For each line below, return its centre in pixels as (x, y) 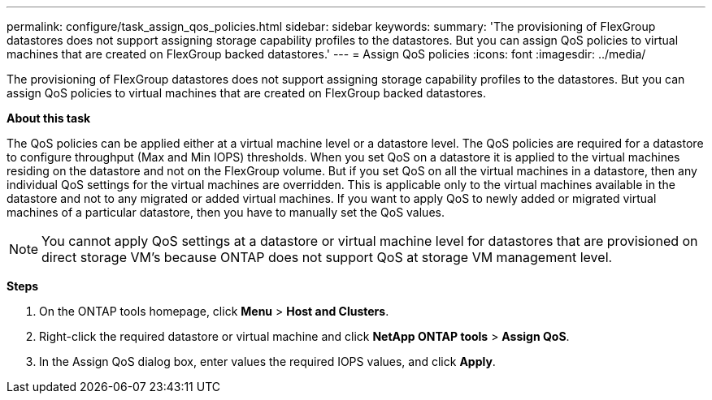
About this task (49, 118)
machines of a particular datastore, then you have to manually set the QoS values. (226, 212)
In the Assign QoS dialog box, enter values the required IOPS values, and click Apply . (267, 361)
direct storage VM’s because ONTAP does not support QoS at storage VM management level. (327, 257)
